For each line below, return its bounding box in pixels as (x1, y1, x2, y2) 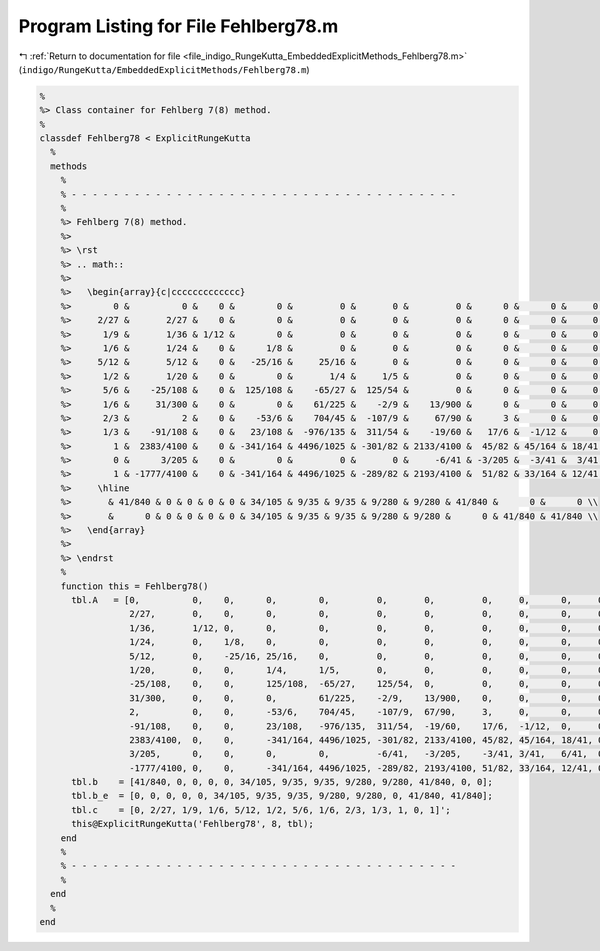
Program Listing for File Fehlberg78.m (18, 15, 339, 37)
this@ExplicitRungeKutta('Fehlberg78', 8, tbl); (71, 818, 314, 830)
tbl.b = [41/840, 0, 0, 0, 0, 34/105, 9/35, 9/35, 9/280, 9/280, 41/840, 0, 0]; (71, 776, 494, 788)
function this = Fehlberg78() (60, 580, 209, 592)
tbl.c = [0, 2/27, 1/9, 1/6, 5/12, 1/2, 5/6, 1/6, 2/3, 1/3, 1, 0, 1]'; (71, 804, 452, 815)
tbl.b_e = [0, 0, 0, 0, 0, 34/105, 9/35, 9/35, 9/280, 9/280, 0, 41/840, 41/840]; (71, 790, 494, 802)
